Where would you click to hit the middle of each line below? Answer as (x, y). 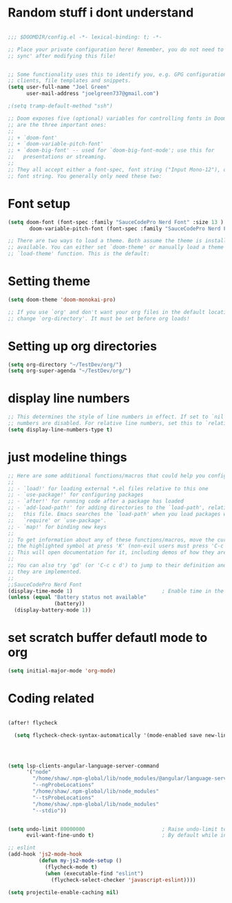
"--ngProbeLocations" (64, 785)
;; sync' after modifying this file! (62, 56)
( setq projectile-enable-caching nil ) (63, 892)
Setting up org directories (83, 346)
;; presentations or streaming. (57, 157)
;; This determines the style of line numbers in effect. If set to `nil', (119, 417)
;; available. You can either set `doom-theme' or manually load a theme (116, 247)
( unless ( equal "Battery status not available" (77, 597)
